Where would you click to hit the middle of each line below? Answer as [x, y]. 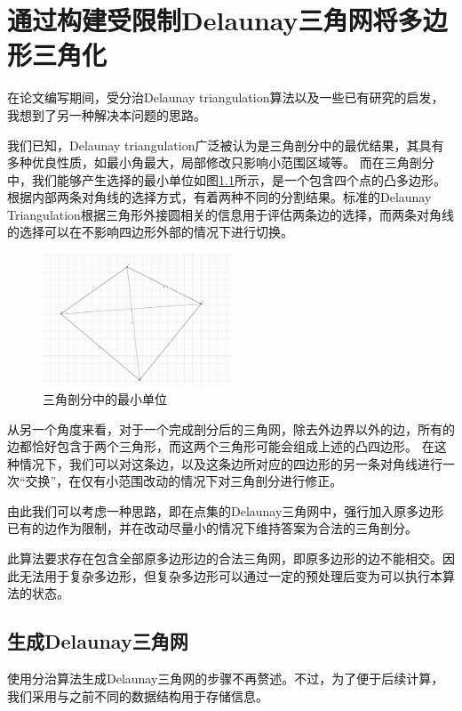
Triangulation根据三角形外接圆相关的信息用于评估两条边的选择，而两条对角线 [231, 214]
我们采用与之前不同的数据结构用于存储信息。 [138, 695]
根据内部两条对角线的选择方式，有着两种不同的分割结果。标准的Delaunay [219, 197]
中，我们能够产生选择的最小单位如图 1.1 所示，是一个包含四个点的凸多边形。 [227, 179]
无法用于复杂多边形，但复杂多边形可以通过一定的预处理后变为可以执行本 [231, 575]
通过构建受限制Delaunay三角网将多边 [227, 20]
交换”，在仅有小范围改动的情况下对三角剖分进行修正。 [184, 481]
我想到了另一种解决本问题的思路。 [107, 114]
